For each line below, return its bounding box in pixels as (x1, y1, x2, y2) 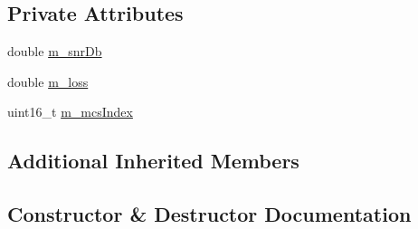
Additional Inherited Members (7, 147, 299, 175)
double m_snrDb (7, 42, 102, 61)
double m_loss (7, 72, 89, 91)
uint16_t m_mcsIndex (7, 102, 133, 121)
